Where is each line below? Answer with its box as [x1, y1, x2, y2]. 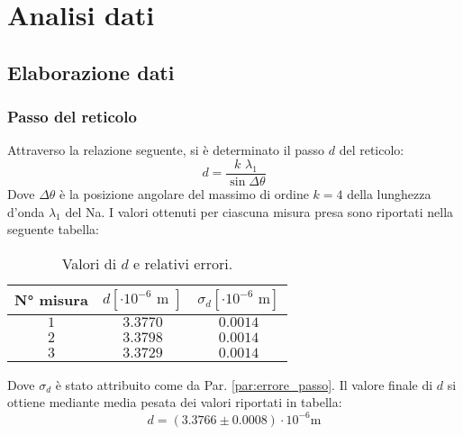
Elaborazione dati [7, 58, 175, 86]
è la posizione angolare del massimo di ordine [59, 185, 309, 204]
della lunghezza [347, 185, 431, 204]
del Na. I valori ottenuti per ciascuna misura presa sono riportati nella [65, 202, 454, 221]
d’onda [7, 202, 45, 221]
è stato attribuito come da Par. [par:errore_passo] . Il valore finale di [55, 375, 433, 394]
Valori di [61, 252, 117, 274]
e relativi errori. [133, 252, 233, 274]
